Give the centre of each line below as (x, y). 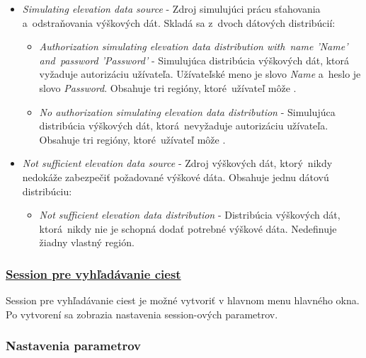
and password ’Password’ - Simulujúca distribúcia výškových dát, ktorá (194, 60)
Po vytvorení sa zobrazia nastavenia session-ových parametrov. (142, 314)
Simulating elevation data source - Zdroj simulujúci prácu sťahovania (171, 8)
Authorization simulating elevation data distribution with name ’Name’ (194, 46)
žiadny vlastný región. (87, 242)
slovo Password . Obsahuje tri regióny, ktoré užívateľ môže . (168, 87)
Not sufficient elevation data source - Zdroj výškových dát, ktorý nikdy (177, 163)
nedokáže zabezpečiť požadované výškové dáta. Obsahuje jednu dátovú (176, 177)
